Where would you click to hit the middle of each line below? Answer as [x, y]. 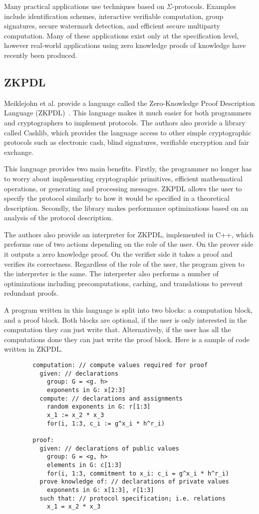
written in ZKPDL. [33, 349]
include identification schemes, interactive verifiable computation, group [114, 16]
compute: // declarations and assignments [111, 398]
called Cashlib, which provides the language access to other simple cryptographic [128, 132]
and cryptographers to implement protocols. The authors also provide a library [125, 122]
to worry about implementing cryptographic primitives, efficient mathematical [123, 178]
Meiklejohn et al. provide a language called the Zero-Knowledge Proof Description [129, 103]
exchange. [19, 152]
